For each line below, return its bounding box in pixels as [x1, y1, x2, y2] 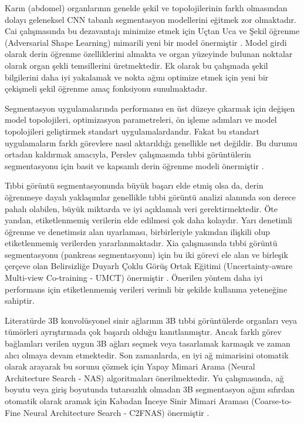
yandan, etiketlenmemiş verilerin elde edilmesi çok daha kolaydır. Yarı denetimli [5, 214, 292, 226]
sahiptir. [5, 294, 35, 307]
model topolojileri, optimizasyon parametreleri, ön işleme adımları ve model [5, 113, 277, 126]
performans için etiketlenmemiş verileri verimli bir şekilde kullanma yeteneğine [5, 283, 288, 295]
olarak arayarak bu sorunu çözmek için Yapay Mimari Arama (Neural [5, 360, 255, 372]
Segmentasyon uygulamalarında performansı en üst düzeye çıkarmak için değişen [5, 102, 295, 114]
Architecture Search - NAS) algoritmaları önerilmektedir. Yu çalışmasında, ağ [5, 371, 284, 384]
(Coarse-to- [251, 395, 292, 407]
